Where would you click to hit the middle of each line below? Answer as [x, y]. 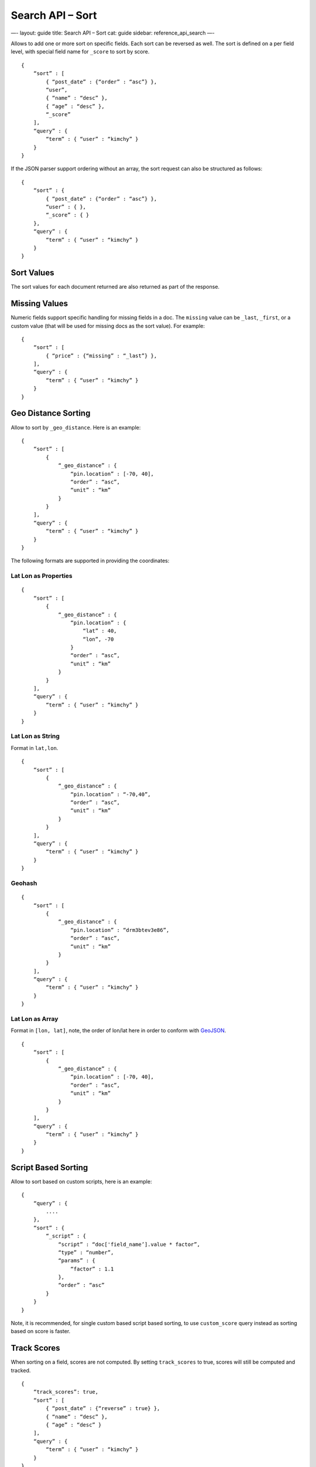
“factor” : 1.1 [92, 1269]
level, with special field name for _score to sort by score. [80, 52]
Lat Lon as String [35, 736]
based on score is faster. [41, 1331]
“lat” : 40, [100, 631]
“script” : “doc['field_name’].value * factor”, [129, 1244]
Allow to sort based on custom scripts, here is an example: [81, 1181]
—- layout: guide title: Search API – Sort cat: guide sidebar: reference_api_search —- [113, 33]
